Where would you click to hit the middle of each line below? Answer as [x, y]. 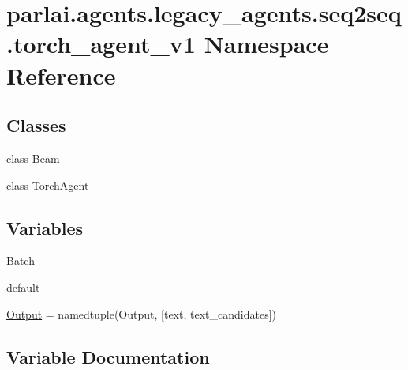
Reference [61, 75]
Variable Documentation [108, 356]
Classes [36, 125]
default [23, 287]
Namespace [266, 44]
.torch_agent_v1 [101, 44]
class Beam [33, 158]
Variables [45, 227]
